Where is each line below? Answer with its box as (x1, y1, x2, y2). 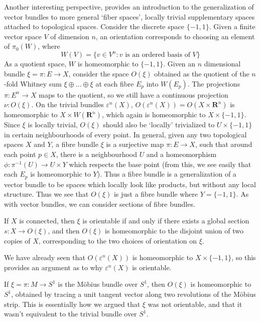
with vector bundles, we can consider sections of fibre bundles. (4, 198, 195, 209)
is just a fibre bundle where (113, 189, 198, 199)
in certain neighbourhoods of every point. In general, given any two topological (4, 129, 247, 139)
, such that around (195, 139, 252, 149)
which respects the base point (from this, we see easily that (69, 158, 251, 169)
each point (4, 149, 36, 159)
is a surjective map (106, 139, 164, 149)
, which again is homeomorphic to (101, 109, 206, 120)
